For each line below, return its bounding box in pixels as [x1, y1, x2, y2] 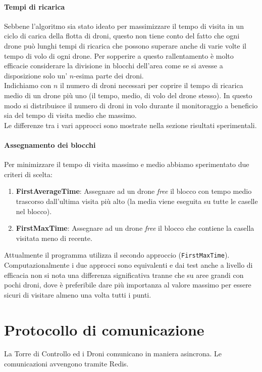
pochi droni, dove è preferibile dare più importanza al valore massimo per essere [4, 279, 251, 290]
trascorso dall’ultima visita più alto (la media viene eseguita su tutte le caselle [16, 195, 258, 206]
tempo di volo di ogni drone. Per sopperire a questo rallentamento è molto [4, 50, 234, 61]
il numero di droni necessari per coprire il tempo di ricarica [60, 80, 243, 91]
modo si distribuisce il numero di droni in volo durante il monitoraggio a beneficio [4, 100, 258, 110]
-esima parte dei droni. [74, 70, 144, 80]
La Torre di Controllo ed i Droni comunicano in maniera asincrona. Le [4, 348, 222, 359]
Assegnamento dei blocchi [4, 139, 96, 150]
